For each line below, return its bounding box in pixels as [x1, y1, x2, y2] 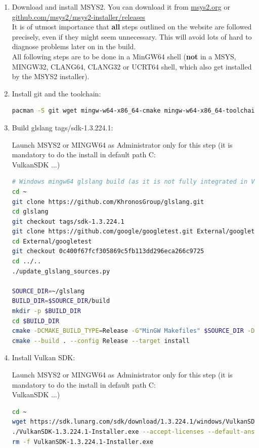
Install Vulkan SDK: [12, 352, 75, 363]
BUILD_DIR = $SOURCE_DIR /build [12, 297, 110, 305]
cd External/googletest [12, 237, 92, 245]
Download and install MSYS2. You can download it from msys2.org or [12, 2, 230, 12]
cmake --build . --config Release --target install [12, 337, 190, 344]
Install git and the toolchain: [12, 88, 101, 98]
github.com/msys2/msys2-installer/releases [12, 11, 145, 22]
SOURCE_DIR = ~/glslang [12, 287, 84, 295]
